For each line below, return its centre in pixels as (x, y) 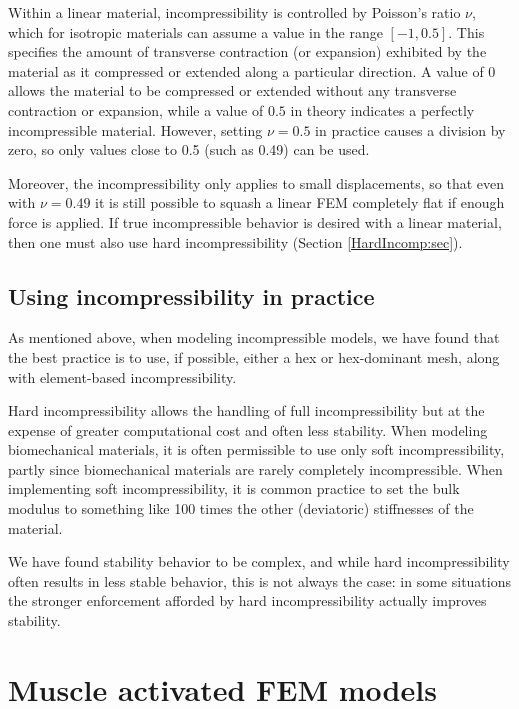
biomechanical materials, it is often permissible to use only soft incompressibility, (256, 449)
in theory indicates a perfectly (382, 109)
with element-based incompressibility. (122, 376)
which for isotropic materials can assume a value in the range (195, 31)
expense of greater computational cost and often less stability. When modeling (248, 429)
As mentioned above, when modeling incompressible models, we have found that (254, 337)
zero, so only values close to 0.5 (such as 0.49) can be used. (189, 149)
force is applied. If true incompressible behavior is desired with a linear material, (255, 221)
